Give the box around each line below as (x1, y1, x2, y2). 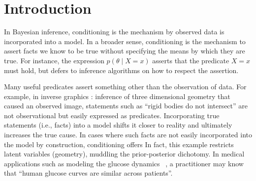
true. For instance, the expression (4, 55, 104, 65)
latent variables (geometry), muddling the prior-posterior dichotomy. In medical (4, 149, 245, 159)
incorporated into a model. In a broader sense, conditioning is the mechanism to (4, 36, 246, 46)
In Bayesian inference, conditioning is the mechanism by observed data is (4, 26, 224, 37)
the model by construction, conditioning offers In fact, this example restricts (4, 139, 234, 149)
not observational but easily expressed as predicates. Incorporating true (4, 110, 220, 120)
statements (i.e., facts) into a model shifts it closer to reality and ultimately (4, 120, 232, 130)
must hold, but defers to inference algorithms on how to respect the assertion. (4, 65, 239, 75)
